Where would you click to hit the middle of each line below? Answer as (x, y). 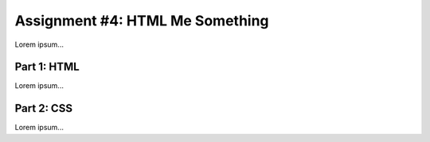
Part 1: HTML (47, 67)
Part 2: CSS (44, 108)
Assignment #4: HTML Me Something (142, 21)
